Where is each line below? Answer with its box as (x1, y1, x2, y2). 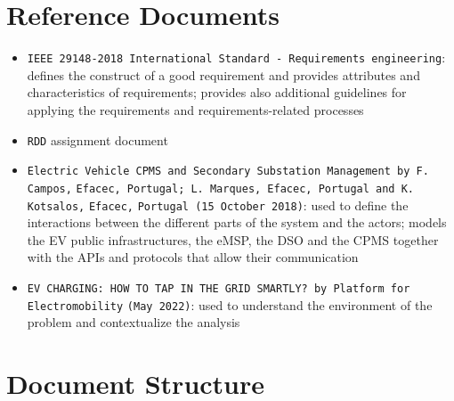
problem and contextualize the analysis (27, 313, 240, 331)
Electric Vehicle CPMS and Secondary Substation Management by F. (27, 165, 429, 178)
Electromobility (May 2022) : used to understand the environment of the (27, 295, 433, 314)
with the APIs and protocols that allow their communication (27, 248, 359, 266)
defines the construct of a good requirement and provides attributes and (27, 65, 420, 84)
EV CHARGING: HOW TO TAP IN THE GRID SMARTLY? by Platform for (27, 282, 410, 295)
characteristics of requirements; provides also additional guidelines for (27, 83, 407, 102)
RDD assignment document (27, 130, 168, 149)
